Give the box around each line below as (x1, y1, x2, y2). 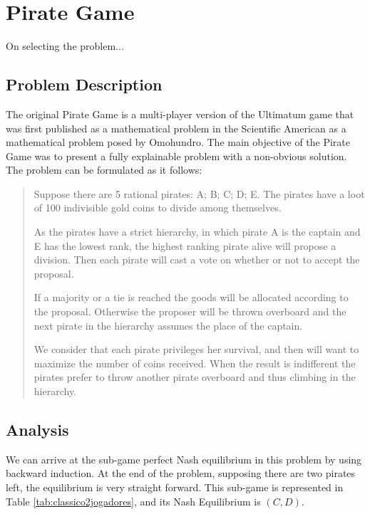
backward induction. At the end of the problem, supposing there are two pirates (6, 466, 356, 481)
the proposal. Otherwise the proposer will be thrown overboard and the (34, 304, 346, 319)
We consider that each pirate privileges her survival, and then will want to (34, 342, 359, 357)
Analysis (6, 419, 69, 440)
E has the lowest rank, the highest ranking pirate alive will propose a (34, 238, 336, 253)
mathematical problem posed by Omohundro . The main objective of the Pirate (6, 135, 351, 150)
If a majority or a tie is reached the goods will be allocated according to (34, 290, 349, 305)
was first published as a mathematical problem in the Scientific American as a (6, 120, 346, 135)
